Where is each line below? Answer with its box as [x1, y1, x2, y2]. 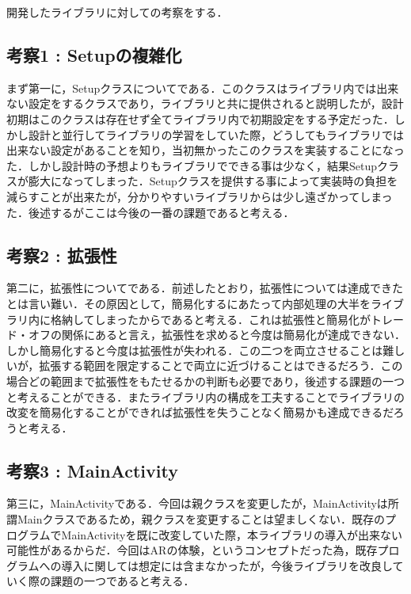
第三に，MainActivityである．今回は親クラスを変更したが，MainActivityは [6, 495, 388, 512]
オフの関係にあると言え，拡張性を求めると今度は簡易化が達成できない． [28, 326, 405, 343]
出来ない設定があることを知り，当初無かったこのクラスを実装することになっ [6, 142, 405, 158]
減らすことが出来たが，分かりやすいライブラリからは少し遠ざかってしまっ [6, 188, 393, 204]
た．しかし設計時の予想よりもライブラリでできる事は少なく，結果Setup [6, 157, 378, 173]
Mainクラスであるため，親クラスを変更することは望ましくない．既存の [17, 511, 386, 527]
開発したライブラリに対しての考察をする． [6, 4, 228, 20]
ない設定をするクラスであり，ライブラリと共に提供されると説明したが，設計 [6, 95, 404, 112]
